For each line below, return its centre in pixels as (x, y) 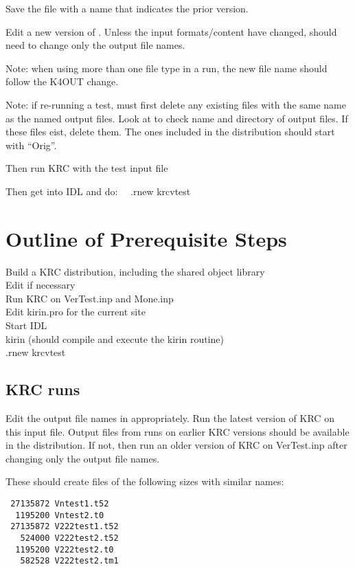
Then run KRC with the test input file (87, 168)
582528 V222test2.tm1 (69, 561)
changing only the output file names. (83, 458)
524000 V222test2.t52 (69, 538)
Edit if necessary (41, 285)
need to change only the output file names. (95, 45)
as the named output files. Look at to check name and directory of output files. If (177, 118)
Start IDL (26, 325)
